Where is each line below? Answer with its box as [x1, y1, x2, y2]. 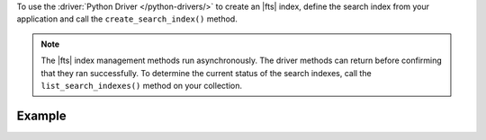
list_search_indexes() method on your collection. [40, 80, 243, 91]
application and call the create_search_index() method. [16, 13, 238, 24]
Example [16, 108, 67, 123]
